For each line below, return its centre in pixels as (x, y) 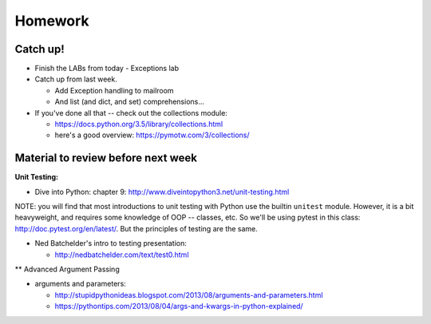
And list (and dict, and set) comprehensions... (130, 102)
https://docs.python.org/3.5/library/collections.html (139, 124)
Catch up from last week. (76, 79)
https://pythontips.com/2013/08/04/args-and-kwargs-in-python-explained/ (179, 306)
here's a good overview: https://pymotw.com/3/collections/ (152, 135)
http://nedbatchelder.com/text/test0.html (122, 255)
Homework (52, 21)
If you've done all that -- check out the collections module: (131, 113)
